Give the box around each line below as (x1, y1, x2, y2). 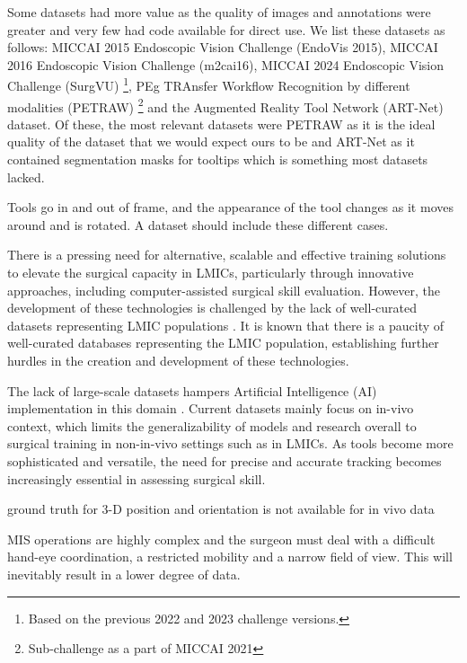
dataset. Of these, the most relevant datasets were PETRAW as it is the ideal (7, 114, 436, 133)
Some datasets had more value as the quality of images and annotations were (7, 3, 431, 21)
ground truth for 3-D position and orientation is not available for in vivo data (7, 499, 435, 518)
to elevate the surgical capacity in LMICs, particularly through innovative (7, 263, 414, 282)
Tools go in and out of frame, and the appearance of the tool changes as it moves (7, 198, 454, 217)
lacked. (7, 167, 45, 186)
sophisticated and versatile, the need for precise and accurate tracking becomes (7, 451, 442, 470)
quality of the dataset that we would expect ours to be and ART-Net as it (7, 132, 415, 151)
